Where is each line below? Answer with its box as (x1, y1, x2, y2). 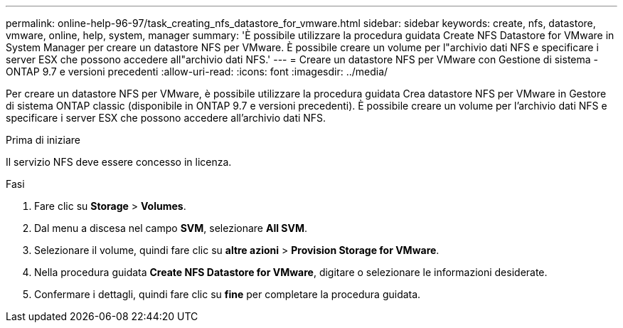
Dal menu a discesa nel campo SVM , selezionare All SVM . (34, 222, 308, 234)
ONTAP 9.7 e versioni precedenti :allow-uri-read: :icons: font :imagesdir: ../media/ (6, 65, 388, 78)
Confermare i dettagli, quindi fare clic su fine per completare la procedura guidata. (34, 288, 421, 300)
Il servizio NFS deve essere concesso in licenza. (6, 156, 232, 168)
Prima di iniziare (6, 134, 80, 146)
